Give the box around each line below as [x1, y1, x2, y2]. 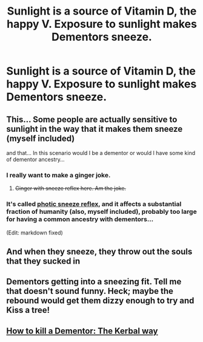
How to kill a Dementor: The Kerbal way [6, 326, 158, 336]
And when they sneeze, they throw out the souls [6, 246, 193, 256]
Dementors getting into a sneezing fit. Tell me [6, 276, 182, 287]
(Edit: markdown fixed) [6, 229, 64, 236]
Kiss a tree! [6, 305, 50, 315]
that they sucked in [6, 256, 81, 266]
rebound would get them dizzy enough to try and [6, 296, 195, 306]
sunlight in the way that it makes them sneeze [6, 123, 183, 134]
